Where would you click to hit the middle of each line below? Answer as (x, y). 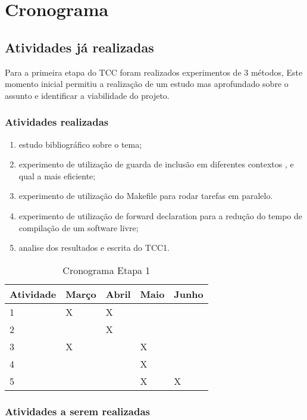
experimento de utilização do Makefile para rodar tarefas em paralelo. (146, 196)
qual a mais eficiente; (57, 175)
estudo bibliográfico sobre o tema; (80, 144)
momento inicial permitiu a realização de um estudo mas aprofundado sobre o (147, 84)
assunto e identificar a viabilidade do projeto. (87, 95)
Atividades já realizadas (79, 47)
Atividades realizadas (57, 122)
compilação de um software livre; (79, 227)
